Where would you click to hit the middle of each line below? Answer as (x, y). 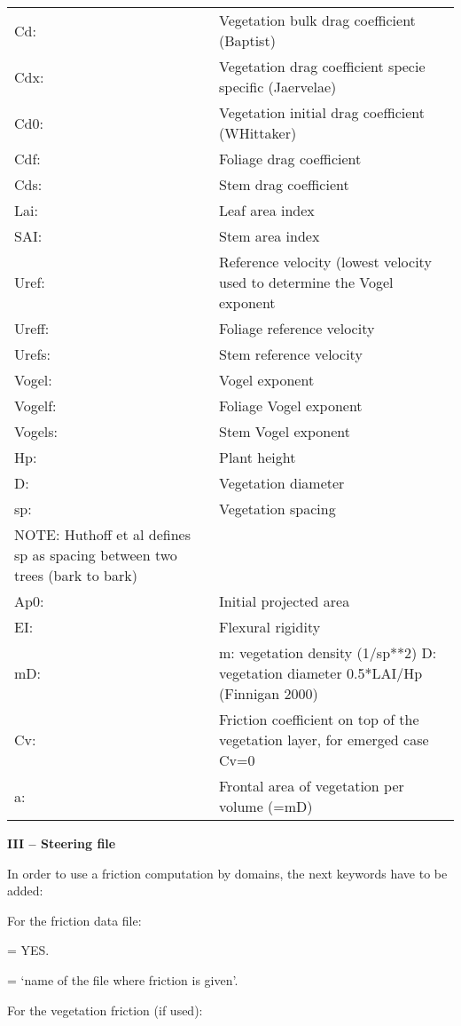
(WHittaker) (258, 133)
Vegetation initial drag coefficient (322, 112)
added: (25, 891)
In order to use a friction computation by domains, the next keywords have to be (227, 873)
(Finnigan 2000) (268, 693)
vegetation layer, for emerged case (324, 740)
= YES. (28, 950)
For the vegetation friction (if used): (105, 1010)
